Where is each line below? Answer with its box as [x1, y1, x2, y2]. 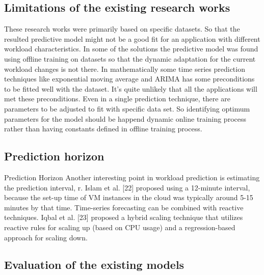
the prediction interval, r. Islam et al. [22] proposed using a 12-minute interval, [4, 182, 250, 193]
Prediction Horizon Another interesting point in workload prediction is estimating [4, 172, 260, 182]
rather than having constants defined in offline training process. [4, 123, 202, 134]
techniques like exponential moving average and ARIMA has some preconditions [4, 73, 255, 84]
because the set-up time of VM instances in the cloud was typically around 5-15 [4, 192, 253, 203]
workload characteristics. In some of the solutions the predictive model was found [4, 43, 258, 54]
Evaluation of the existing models [4, 257, 184, 272]
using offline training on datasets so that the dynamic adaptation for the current [4, 53, 256, 64]
